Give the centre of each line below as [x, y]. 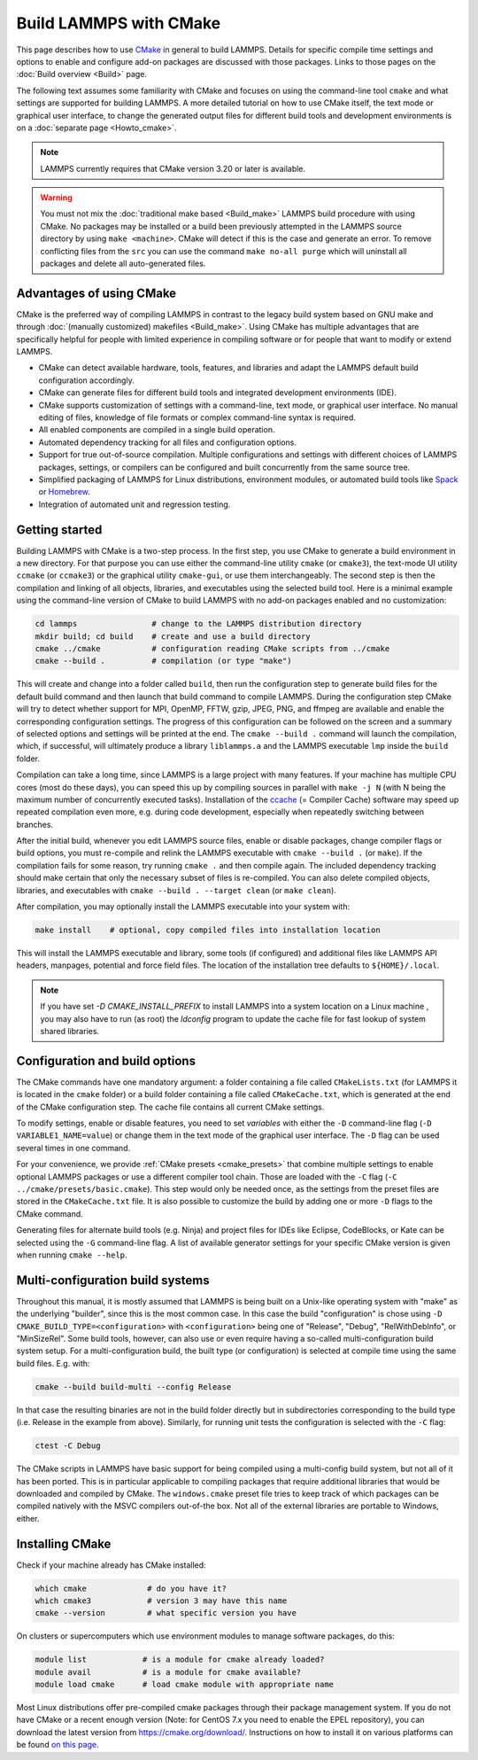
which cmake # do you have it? [131, 1588]
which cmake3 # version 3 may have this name [161, 1600]
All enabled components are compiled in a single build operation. [157, 430]
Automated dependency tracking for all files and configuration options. [167, 442]
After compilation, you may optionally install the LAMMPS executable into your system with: [183, 907]
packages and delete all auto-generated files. [123, 264]
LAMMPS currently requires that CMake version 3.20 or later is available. [173, 168]
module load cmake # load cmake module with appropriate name [185, 1685]
